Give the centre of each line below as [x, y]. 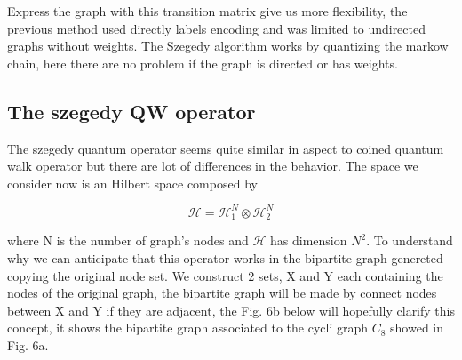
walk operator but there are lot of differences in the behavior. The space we [213, 166]
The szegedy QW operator [131, 111]
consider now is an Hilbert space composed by [132, 183]
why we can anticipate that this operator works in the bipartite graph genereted [225, 257]
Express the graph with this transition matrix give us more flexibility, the [207, 11]
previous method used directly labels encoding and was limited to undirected [217, 28]
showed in [417, 328]
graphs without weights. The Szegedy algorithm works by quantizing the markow [228, 46]
